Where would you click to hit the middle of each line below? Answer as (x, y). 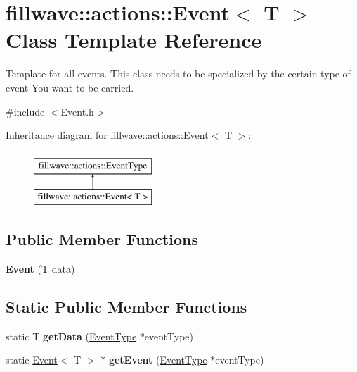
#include (25, 111)
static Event (32, 360)
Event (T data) (40, 269)
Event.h (77, 111)
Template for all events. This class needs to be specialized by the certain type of (178, 74)
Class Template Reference (134, 40)
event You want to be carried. (70, 87)
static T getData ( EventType (71, 336)
